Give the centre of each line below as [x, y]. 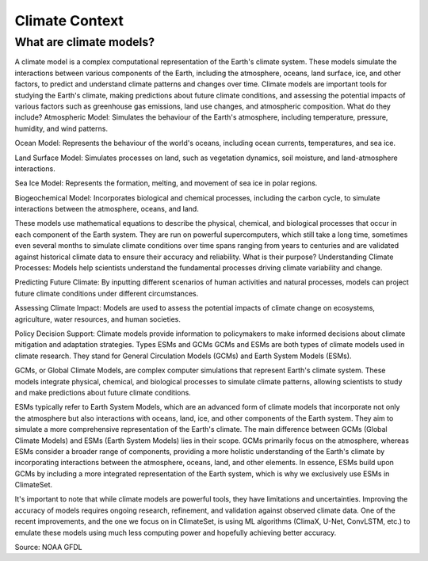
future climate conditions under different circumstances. [107, 293]
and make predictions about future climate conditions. [103, 392]
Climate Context [69, 21]
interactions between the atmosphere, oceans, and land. [107, 209]
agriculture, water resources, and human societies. [98, 319]
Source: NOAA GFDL [48, 548]
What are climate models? [85, 42]
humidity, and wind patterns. [61, 128]
